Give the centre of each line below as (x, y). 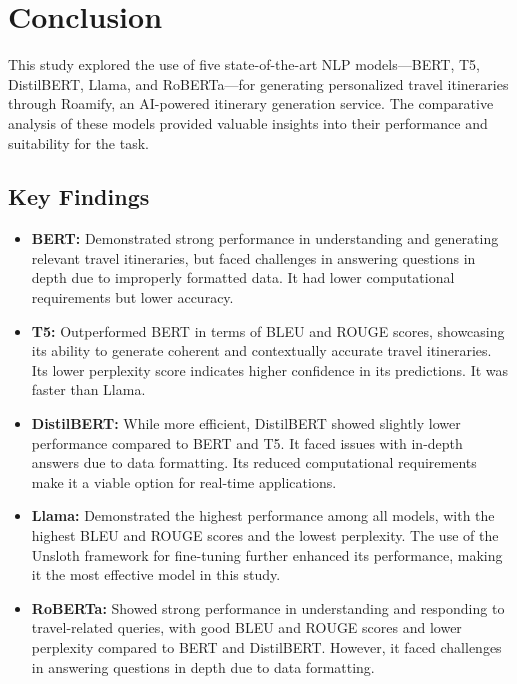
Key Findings (79, 196)
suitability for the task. (78, 142)
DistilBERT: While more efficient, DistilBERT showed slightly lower (246, 423)
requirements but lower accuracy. (132, 297)
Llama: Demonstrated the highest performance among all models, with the (263, 515)
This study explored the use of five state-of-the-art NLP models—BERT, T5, (244, 64)
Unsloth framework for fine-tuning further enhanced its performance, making (267, 554)
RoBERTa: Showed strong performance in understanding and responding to (268, 607)
